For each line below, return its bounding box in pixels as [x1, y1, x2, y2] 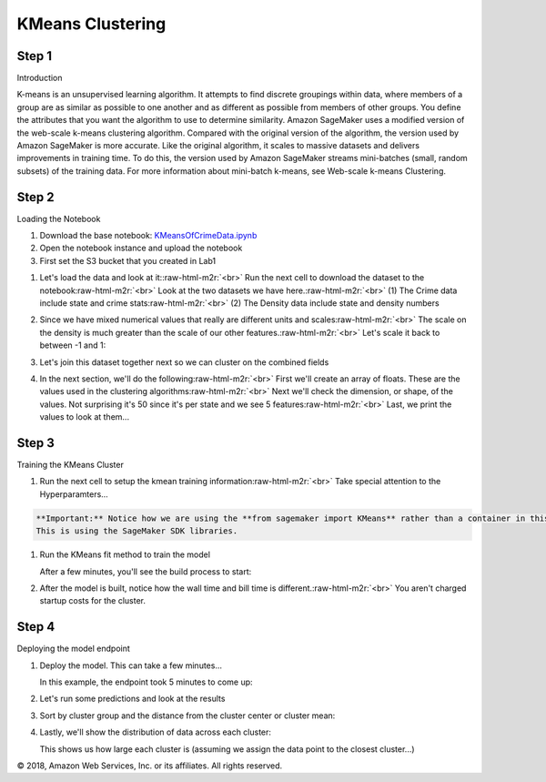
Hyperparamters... [39, 488, 108, 500]
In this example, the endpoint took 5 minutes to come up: [39, 676, 254, 687]
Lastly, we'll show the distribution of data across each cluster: [39, 726, 272, 737]
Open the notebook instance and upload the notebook [39, 242, 243, 254]
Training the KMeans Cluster [16, 460, 125, 471]
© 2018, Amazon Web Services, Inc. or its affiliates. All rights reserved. [16, 760, 283, 771]
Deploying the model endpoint [16, 643, 131, 655]
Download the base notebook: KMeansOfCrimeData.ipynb [39, 230, 258, 241]
